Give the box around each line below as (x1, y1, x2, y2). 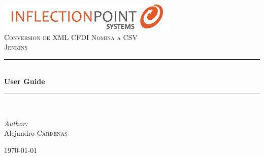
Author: (4, 117, 28, 128)
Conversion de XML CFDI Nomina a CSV (4, 31, 138, 42)
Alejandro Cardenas (4, 128, 68, 138)
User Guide (4, 76, 45, 87)
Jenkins (4, 42, 27, 52)
